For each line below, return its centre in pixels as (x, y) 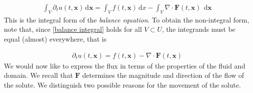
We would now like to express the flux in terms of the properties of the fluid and (125, 65)
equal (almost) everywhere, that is (55, 39)
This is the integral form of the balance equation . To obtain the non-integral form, (127, 19)
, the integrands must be (198, 29)
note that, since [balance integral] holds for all (73, 29)
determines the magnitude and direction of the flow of (163, 75)
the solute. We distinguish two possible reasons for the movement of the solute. (123, 84)
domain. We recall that (38, 75)
